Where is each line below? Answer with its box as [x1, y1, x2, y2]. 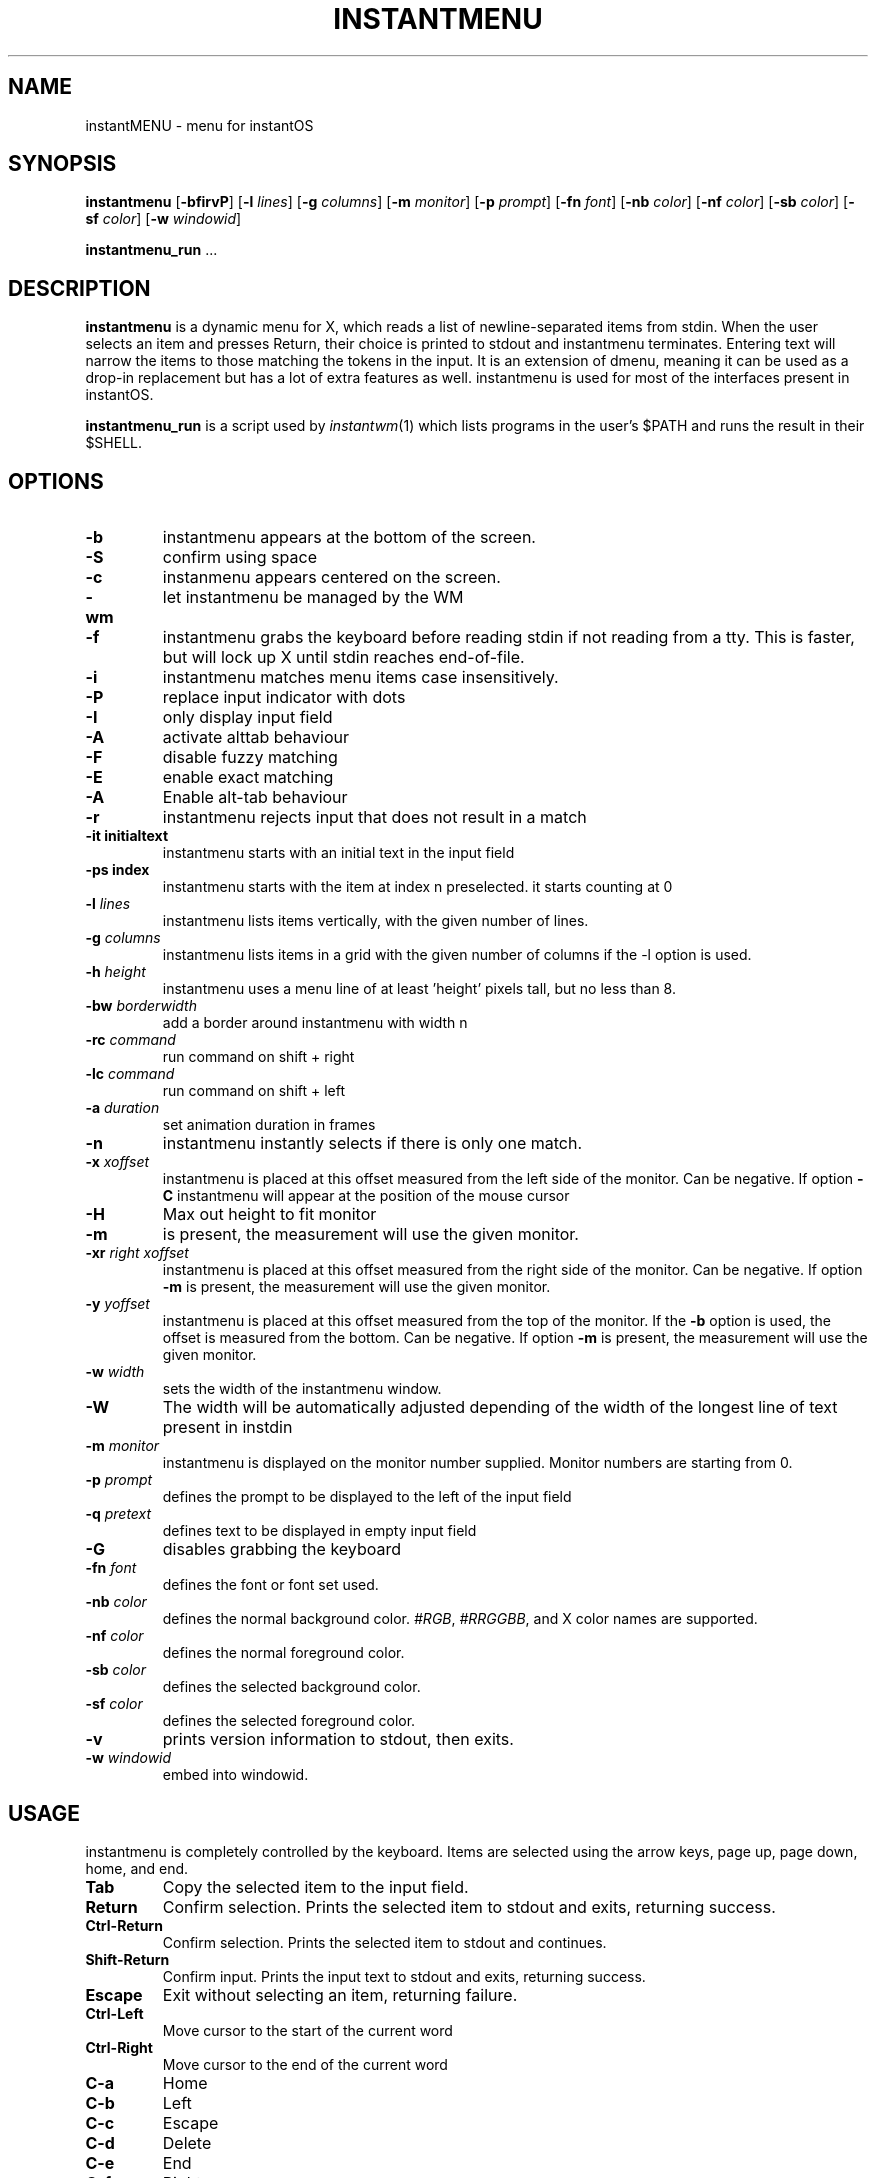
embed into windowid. [162, 1766, 309, 1784]
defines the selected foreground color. [162, 1712, 416, 1730]
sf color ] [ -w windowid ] [85, 210, 242, 228]
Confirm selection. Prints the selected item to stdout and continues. [162, 1933, 607, 1951]
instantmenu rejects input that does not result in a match [162, 807, 587, 828]
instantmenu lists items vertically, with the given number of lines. [162, 912, 589, 930]
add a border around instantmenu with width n [162, 1014, 468, 1032]
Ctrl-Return [85, 1916, 163, 1934]
